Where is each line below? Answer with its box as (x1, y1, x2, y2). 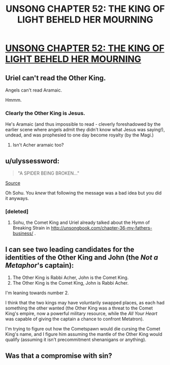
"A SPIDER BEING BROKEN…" (17, 170, 80, 176)
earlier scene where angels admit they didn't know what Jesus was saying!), (5, 127, 165, 133)
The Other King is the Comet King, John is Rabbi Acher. (12, 280, 129, 286)
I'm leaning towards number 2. (5, 290, 70, 296)
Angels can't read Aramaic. (5, 87, 62, 93)
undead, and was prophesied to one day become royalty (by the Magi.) (5, 132, 154, 138)
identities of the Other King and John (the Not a (5, 253, 158, 262)
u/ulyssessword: (5, 156, 60, 165)
